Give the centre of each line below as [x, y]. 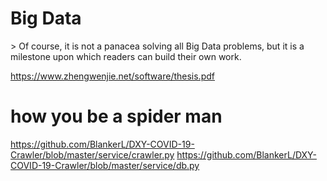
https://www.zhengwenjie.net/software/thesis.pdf [112, 76]
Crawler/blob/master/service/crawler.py [92, 154]
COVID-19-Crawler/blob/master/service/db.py [105, 165]
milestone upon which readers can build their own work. [126, 56]
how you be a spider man [116, 116]
